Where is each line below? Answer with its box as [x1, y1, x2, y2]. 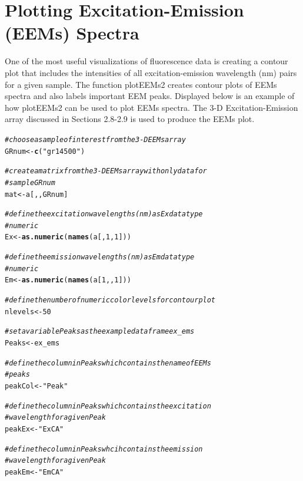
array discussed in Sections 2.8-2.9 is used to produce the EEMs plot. [5, 113, 255, 125]
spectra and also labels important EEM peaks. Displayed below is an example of [5, 90, 295, 102]
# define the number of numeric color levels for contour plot [5, 296, 216, 305]
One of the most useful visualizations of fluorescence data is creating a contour [5, 55, 288, 67]
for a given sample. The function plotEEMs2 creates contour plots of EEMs [5, 78, 277, 90]
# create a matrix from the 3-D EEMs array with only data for [5, 167, 207, 176]
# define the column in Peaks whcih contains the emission [5, 444, 203, 453]
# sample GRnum [5, 178, 55, 187]
